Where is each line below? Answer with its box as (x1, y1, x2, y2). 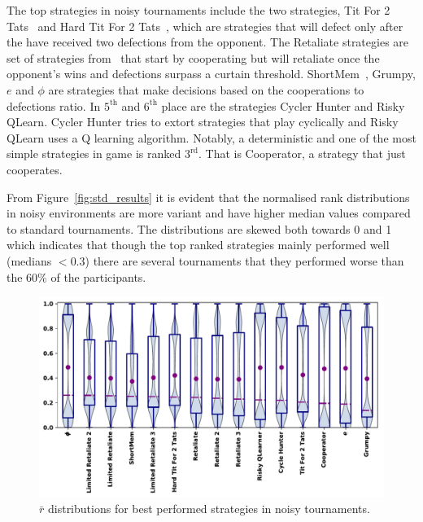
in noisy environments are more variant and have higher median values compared (7, 204, 411, 222)
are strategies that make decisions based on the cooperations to (48, 81, 364, 98)
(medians (7, 252, 52, 269)
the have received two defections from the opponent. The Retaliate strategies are (7, 33, 409, 50)
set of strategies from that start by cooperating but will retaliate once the (7, 49, 380, 66)
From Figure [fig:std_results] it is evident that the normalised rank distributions (7, 188, 410, 205)
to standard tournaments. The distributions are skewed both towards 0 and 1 (7, 220, 392, 237)
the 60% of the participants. (7, 268, 146, 285)
